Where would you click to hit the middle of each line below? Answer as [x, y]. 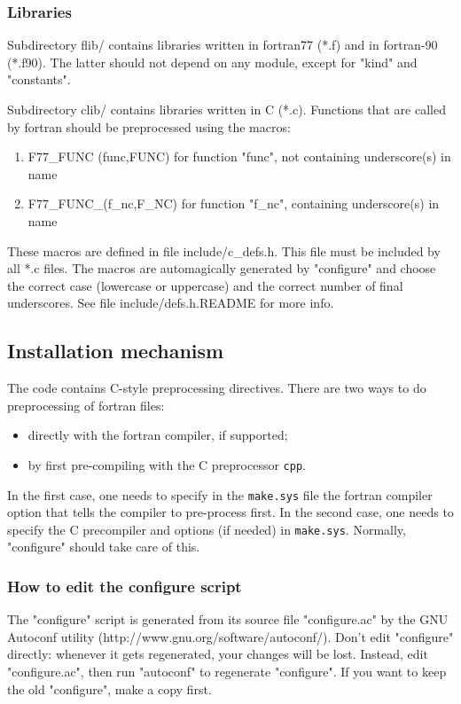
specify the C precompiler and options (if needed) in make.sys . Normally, [207, 529]
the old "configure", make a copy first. [109, 688]
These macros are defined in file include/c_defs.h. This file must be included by [224, 250]
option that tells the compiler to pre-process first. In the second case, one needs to [230, 512]
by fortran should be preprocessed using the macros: [149, 126]
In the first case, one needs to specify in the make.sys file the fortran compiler [220, 494]
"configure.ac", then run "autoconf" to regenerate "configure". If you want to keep [227, 672]
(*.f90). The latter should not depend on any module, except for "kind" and [212, 62]
